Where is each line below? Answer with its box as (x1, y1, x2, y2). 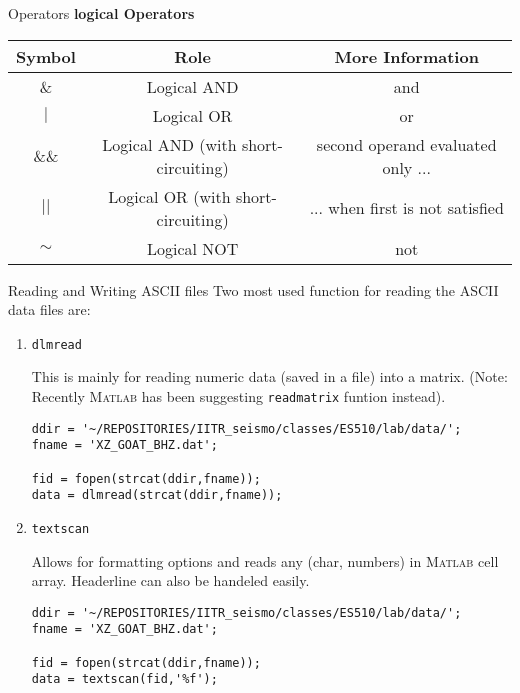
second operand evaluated (316, 132, 497, 156)
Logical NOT (146, 236, 239, 260)
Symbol (16, 44, 76, 68)
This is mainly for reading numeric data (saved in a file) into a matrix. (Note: (31, 366, 508, 387)
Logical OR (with (108, 184, 231, 208)
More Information (334, 44, 479, 68)
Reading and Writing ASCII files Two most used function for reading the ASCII (8, 279, 499, 300)
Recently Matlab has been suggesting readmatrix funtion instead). (31, 386, 446, 407)
